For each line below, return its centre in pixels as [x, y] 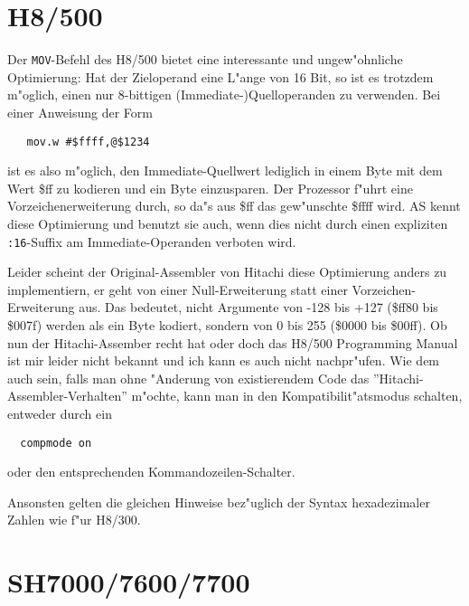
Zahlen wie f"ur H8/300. [74, 520]
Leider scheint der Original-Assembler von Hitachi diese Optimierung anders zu [227, 272]
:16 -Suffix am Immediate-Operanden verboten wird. [152, 241]
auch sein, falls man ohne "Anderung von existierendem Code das [188, 378]
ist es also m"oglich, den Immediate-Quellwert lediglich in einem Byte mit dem [225, 170]
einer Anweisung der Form [80, 112]
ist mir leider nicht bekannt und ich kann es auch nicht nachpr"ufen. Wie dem [224, 360]
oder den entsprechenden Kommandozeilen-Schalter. [151, 472]
